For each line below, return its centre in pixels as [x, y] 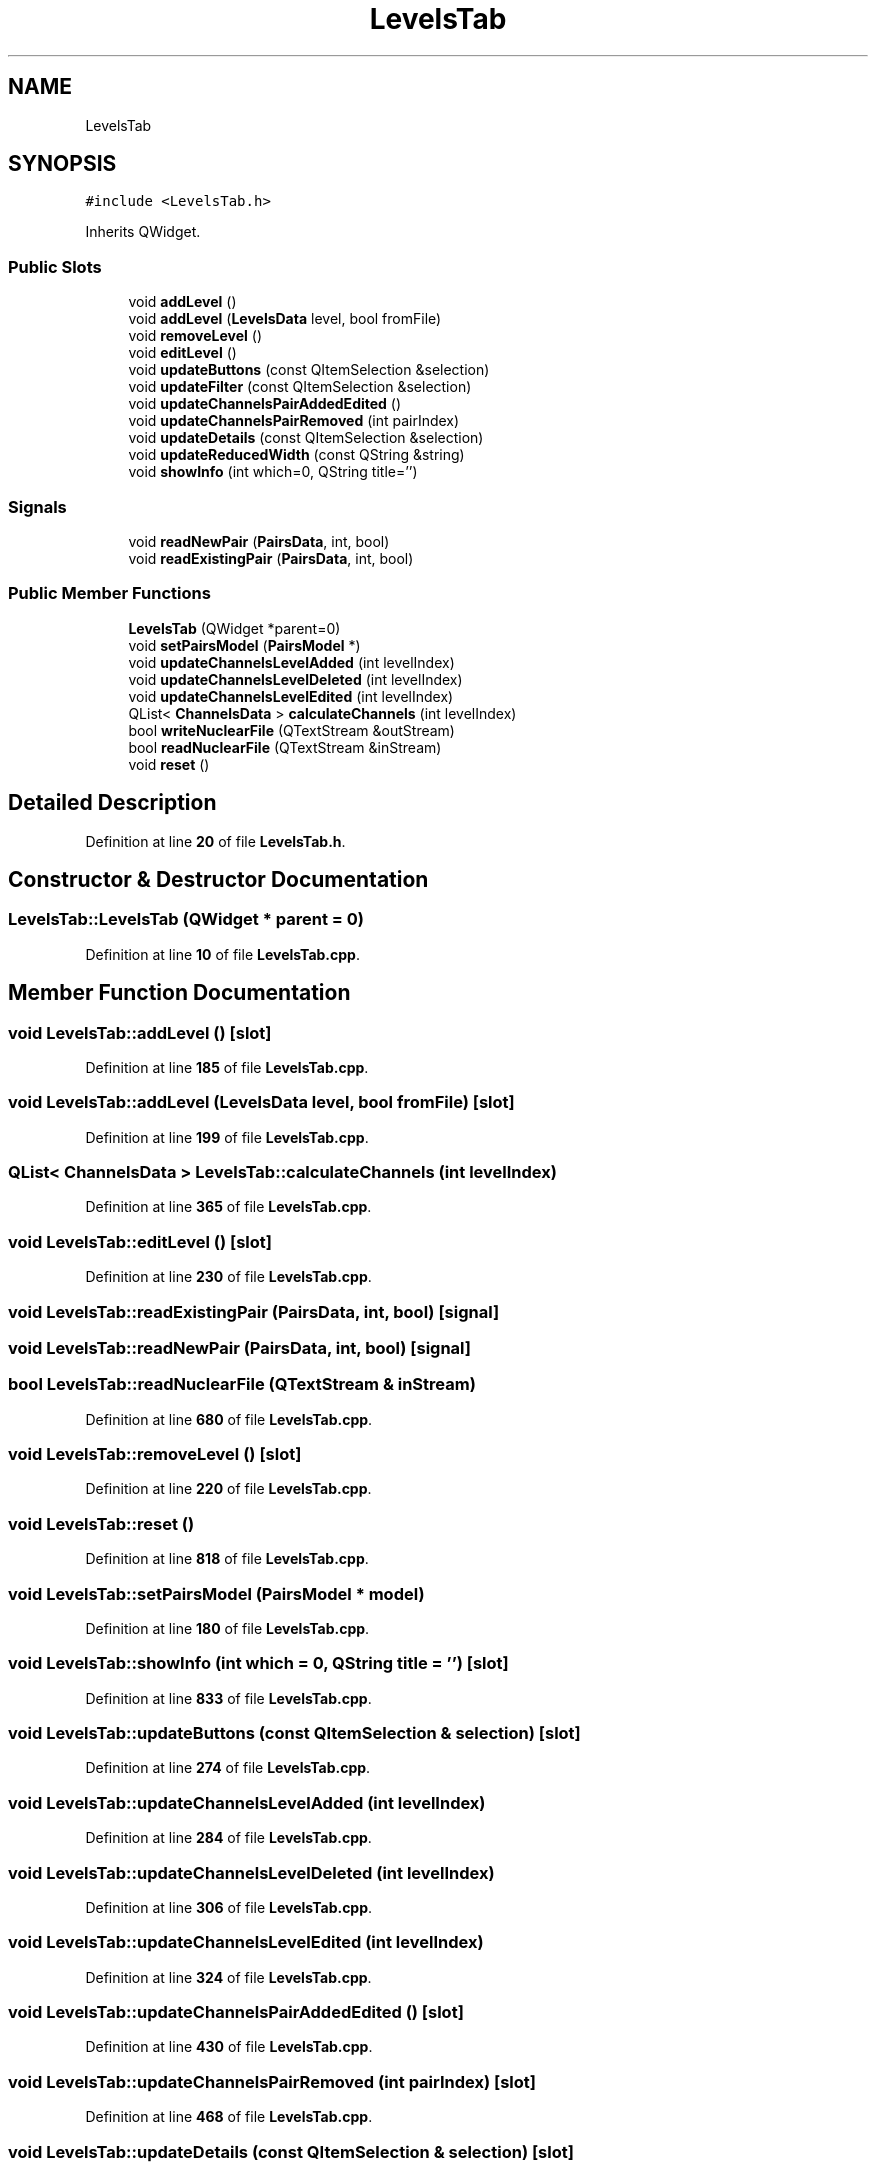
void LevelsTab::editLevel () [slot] [140, 1241]
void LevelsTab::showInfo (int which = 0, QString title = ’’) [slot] [258, 1663]
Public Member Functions [109, 593]
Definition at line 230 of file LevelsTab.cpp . [228, 1277]
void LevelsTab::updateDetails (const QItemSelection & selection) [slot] [291, 2151]
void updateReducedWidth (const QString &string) [296, 455]
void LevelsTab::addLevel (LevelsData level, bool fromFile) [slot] [261, 1102]
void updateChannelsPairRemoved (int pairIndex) [294, 421]
